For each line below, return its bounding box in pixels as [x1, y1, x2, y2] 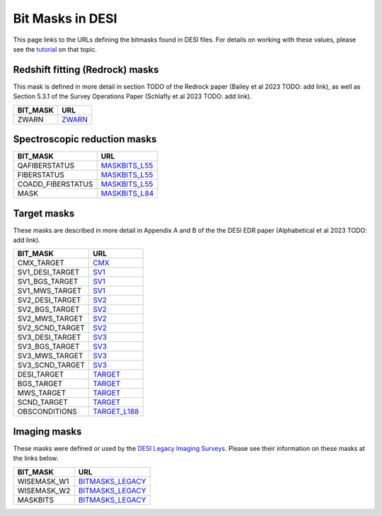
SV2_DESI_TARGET [17, 295, 81, 305]
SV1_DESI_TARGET [17, 268, 80, 277]
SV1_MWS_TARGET [17, 286, 82, 296]
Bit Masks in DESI [13, 11, 117, 26]
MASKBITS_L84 [100, 188, 154, 198]
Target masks [13, 207, 75, 219]
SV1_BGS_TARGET [17, 277, 79, 287]
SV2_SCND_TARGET [17, 323, 85, 333]
